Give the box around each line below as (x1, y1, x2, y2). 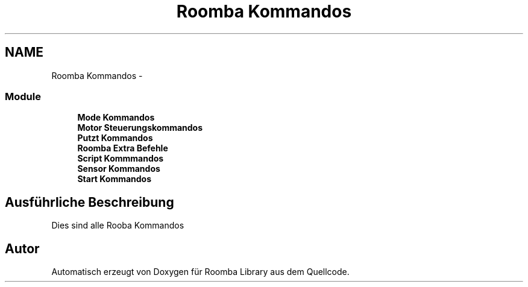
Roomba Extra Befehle (77, 143, 168, 154)
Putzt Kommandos (77, 133, 153, 143)
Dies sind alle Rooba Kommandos (51, 220, 184, 231)
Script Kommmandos (77, 153, 164, 164)
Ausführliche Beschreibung (5, 194, 174, 210)
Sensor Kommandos (77, 163, 160, 174)
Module (5, 90, 41, 102)
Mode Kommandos (77, 112, 155, 123)
